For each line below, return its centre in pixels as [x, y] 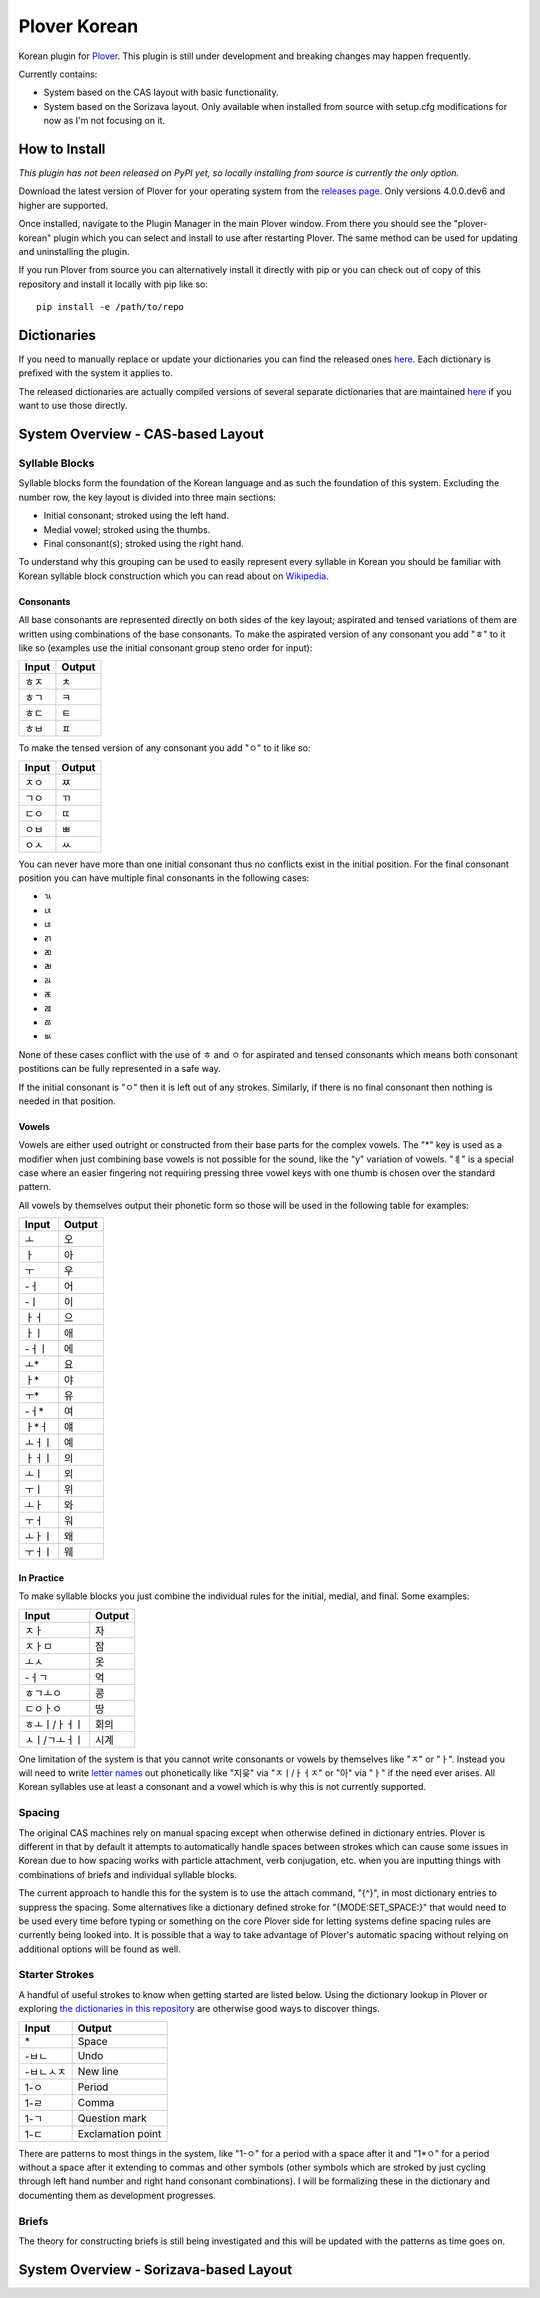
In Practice [41, 1577]
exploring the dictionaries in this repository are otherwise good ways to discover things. [199, 2009]
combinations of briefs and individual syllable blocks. [128, 1874]
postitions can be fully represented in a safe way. [120, 1069]
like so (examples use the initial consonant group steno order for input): [165, 647]
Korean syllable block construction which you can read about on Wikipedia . [173, 576]
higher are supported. [63, 205]
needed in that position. [67, 1101]
